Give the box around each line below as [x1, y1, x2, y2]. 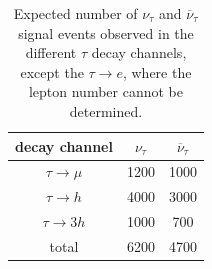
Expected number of [13, 3, 138, 23]
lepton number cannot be [28, 81, 183, 102]
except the [20, 61, 84, 82]
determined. [69, 100, 143, 121]
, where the [122, 61, 192, 82]
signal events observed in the [18, 22, 194, 43]
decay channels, [91, 42, 187, 63]
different [25, 42, 77, 63]
